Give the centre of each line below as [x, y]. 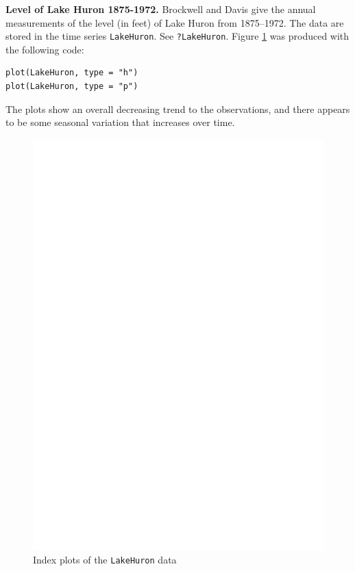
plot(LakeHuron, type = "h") [72, 73]
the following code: [45, 49]
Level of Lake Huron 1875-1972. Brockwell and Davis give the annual [161, 9]
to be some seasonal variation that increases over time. [120, 122]
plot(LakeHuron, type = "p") [72, 87]
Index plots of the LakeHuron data [105, 559]
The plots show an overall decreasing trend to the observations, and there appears [178, 109]
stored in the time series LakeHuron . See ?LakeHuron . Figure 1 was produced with [177, 36]
